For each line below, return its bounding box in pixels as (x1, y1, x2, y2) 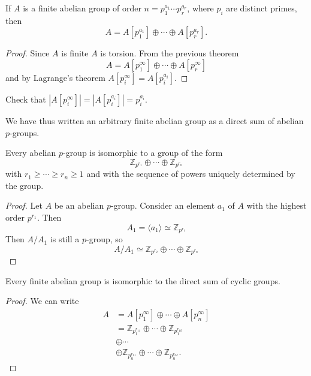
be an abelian (54, 199, 104, 212)
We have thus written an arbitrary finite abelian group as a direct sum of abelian (5, 114, 304, 127)
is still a (50, 233, 80, 245)
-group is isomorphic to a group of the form (62, 146, 223, 159)
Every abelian (5, 146, 56, 159)
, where (187, 2, 214, 14)
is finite (61, 47, 89, 59)
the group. (5, 179, 44, 191)
